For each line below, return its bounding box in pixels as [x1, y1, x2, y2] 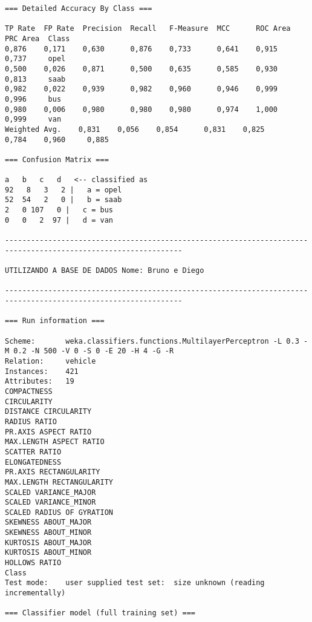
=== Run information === [5, 316, 105, 326]
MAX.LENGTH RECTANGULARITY [5, 477, 113, 486]
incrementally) [5, 589, 66, 598]
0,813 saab [5, 74, 66, 83]
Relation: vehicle [5, 356, 96, 365]
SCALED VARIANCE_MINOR [5, 498, 96, 507]
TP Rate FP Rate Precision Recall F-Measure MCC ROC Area [5, 24, 291, 33]
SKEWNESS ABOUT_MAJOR [5, 518, 92, 527]
